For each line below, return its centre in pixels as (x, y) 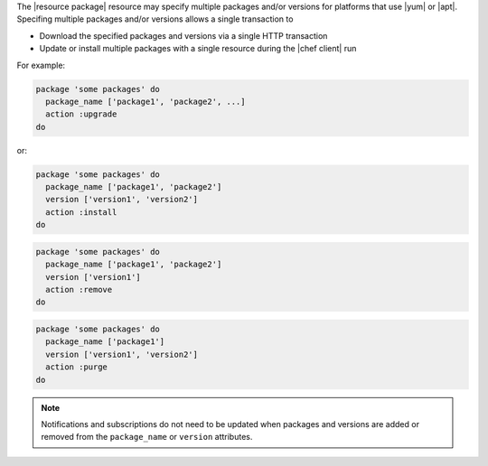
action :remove (79, 289)
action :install (81, 212)
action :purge (77, 367)
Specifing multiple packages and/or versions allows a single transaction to (155, 19)
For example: (41, 65)
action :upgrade (81, 114)
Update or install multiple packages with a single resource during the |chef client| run (198, 49)
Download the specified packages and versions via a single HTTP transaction (183, 35)
